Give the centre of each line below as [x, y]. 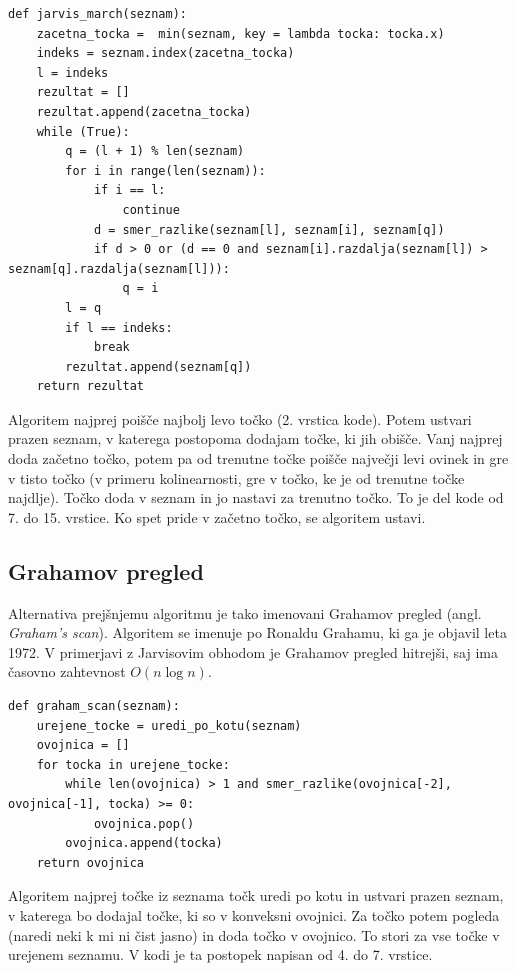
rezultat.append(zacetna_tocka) [144, 111]
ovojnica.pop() [144, 823]
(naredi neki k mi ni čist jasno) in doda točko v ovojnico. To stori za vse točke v [254, 934]
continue [151, 209]
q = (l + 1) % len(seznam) [155, 151]
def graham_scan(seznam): [94, 706]
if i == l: [129, 190]
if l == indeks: [119, 327]
